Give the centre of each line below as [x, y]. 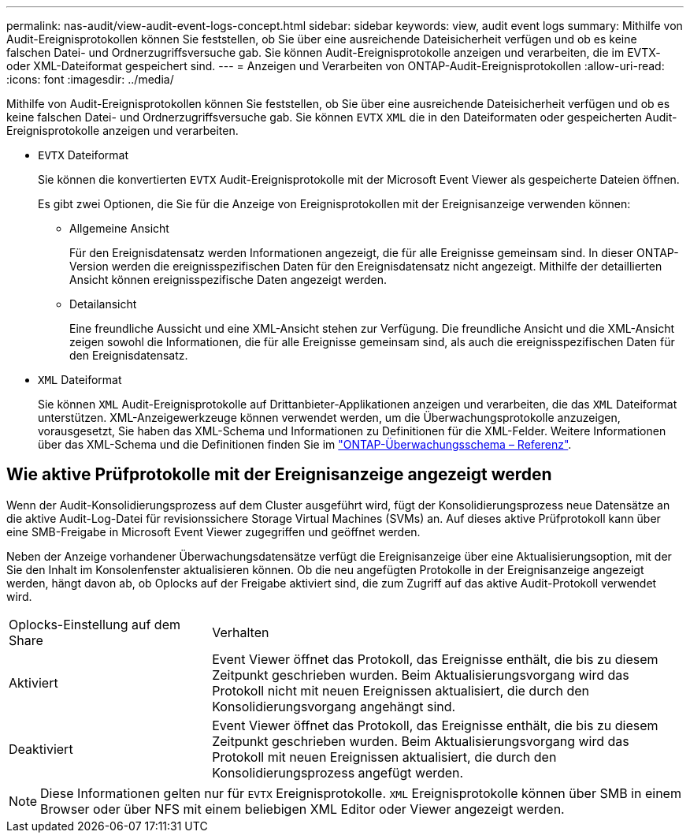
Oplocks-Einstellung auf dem [95, 624]
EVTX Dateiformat [83, 155]
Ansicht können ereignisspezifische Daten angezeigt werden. [228, 280]
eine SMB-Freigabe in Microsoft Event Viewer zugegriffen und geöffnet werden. [213, 531]
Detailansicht [103, 304]
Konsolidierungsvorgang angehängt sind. [334, 706]
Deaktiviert [41, 749]
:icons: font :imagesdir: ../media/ [90, 79]
